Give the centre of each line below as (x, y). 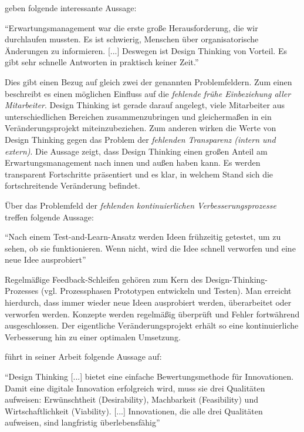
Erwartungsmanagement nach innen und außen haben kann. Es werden (133, 163)
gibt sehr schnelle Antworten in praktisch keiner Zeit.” (102, 62)
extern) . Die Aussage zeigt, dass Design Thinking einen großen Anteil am (136, 151)
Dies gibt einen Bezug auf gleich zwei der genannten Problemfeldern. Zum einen (148, 81)
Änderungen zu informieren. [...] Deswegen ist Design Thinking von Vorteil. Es (146, 50)
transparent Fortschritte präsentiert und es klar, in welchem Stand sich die (139, 174)
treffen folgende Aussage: (49, 217)
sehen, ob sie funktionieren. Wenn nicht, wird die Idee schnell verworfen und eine (150, 248)
